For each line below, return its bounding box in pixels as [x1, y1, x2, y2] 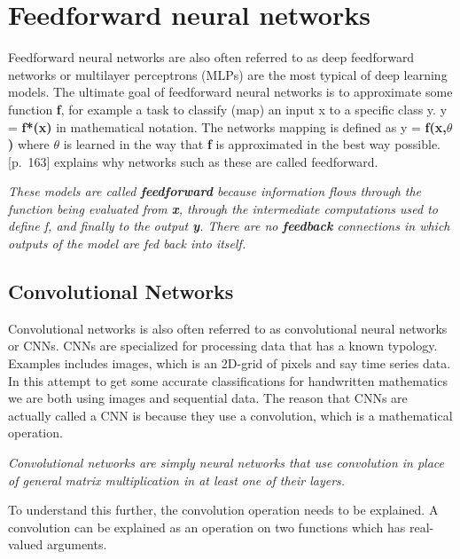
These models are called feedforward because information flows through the [8, 182, 422, 201]
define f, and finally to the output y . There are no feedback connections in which [8, 217, 450, 235]
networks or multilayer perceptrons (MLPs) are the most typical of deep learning [8, 65, 448, 83]
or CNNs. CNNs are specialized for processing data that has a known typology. [8, 336, 438, 355]
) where [8, 135, 50, 154]
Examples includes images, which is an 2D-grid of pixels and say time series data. [8, 354, 451, 373]
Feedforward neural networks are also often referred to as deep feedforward [8, 48, 415, 67]
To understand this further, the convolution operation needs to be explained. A [8, 500, 439, 519]
